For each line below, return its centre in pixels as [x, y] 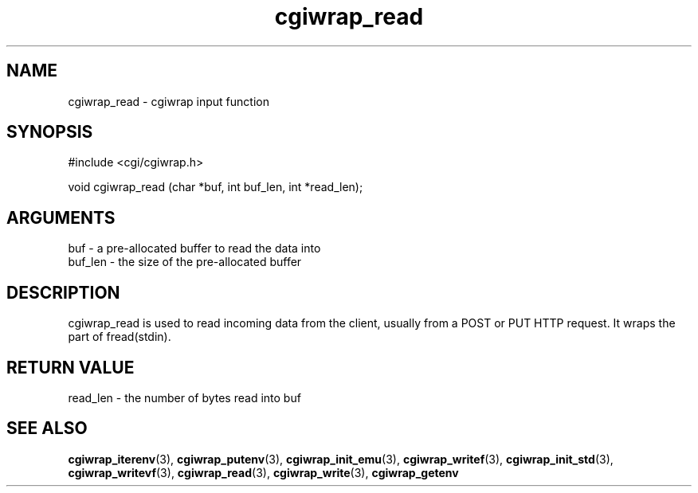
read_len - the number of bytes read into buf [184, 397]
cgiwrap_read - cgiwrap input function [169, 101]
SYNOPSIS [50, 132]
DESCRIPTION [63, 292]
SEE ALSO [47, 428]
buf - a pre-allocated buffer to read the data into [194, 248]
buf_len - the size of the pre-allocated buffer [185, 262]
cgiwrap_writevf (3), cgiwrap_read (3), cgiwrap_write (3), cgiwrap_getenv [263, 472]
